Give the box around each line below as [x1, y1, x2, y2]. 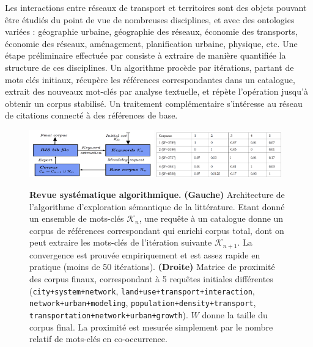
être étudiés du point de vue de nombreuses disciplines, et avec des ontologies [5, 13, 295, 26]
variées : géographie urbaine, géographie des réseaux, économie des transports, [5, 25, 298, 38]
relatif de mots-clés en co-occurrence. [29, 332, 168, 345]
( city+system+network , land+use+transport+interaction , [29, 284, 255, 297]
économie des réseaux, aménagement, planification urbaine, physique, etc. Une [5, 37, 298, 49]
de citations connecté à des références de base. [5, 109, 178, 122]
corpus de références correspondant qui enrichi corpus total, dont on [29, 224, 284, 236]
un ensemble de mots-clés [29, 212, 124, 225]
